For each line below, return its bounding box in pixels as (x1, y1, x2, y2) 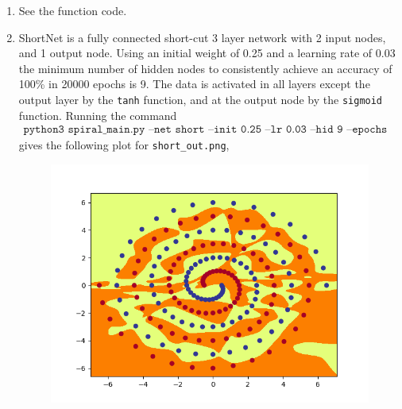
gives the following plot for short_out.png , (18, 137, 230, 153)
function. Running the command (18, 106, 177, 123)
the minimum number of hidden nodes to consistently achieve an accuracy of (18, 60, 392, 76)
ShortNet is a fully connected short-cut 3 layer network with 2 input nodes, (18, 29, 386, 45)
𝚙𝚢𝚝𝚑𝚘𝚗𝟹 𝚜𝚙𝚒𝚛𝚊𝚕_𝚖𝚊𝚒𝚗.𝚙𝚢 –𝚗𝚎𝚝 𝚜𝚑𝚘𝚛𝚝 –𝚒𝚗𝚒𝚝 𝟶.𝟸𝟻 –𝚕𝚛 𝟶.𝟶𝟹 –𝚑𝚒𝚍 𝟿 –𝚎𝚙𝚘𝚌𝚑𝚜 (23, 124, 388, 136)
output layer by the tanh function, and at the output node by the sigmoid (18, 91, 383, 107)
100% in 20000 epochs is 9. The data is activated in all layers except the (18, 75, 370, 92)
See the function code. (18, 2, 127, 18)
